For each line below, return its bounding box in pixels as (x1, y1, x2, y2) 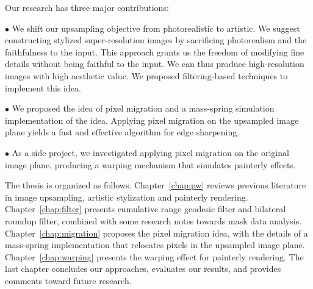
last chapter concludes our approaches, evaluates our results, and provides (5, 262, 281, 275)
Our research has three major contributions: (5, 1, 169, 13)
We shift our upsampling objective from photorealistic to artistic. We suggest (12, 21, 300, 34)
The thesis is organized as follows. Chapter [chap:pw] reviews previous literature (5, 179, 306, 191)
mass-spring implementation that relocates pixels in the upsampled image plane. (5, 238, 305, 251)
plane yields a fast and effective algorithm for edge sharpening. (5, 126, 240, 138)
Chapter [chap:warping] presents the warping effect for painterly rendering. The (5, 250, 304, 263)
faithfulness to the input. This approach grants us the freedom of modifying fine (5, 45, 304, 58)
